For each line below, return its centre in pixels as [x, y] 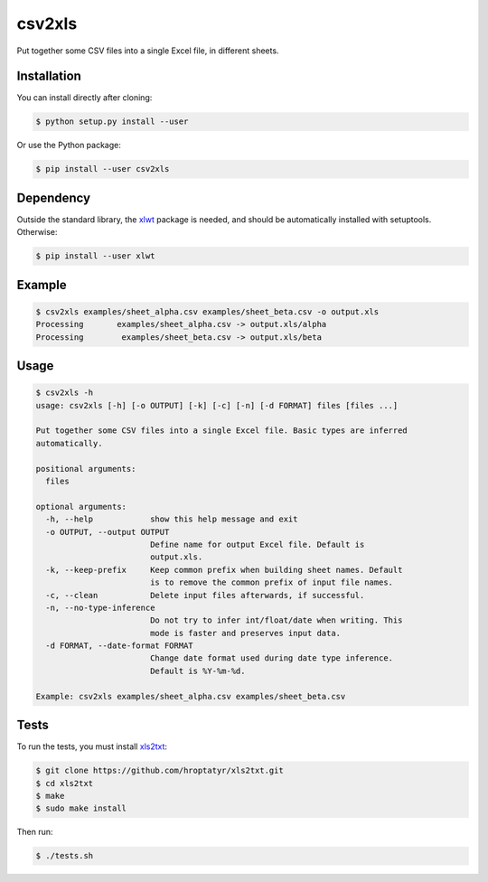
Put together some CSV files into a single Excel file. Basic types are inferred [222, 431]
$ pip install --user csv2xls [103, 169]
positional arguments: [86, 469]
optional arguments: [81, 507]
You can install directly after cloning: [84, 98]
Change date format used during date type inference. [271, 658]
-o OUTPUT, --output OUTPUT [108, 532]
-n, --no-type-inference [100, 607]
